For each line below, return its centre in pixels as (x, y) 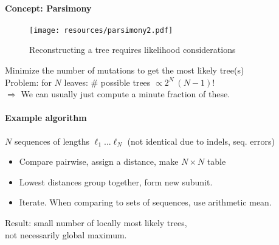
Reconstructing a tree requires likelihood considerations (133, 50)
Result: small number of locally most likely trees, (96, 223)
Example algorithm (46, 118)
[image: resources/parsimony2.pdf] (101, 30)
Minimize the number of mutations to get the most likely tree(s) (125, 70)
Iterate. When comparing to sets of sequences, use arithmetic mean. (145, 202)
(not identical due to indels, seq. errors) (201, 141)
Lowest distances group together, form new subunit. (116, 181)
